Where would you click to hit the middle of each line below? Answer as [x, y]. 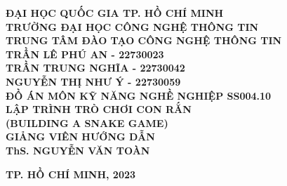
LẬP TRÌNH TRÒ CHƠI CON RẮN [99, 109]
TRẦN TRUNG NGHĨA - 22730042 [95, 68]
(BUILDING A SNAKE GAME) [87, 122]
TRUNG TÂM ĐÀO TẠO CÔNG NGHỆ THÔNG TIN [144, 40]
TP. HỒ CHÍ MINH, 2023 [71, 174]
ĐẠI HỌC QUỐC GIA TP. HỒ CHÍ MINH [115, 13]
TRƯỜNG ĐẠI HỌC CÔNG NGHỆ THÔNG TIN [132, 26]
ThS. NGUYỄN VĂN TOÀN [78, 150]
